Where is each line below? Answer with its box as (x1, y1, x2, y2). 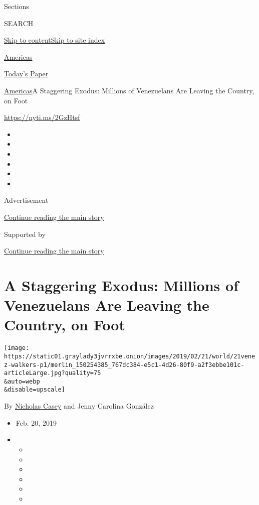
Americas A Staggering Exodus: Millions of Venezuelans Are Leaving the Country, (4, 85, 254, 95)
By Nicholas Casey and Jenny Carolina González (4, 401, 154, 411)
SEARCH (4, 18, 34, 28)
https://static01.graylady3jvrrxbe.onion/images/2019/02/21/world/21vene (4, 352, 255, 360)
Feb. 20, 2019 (16, 417, 57, 428)
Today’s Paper (4, 68, 49, 79)
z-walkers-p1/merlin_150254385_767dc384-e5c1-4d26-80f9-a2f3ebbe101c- (4, 361, 244, 368)
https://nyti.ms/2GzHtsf (4, 112, 80, 122)
